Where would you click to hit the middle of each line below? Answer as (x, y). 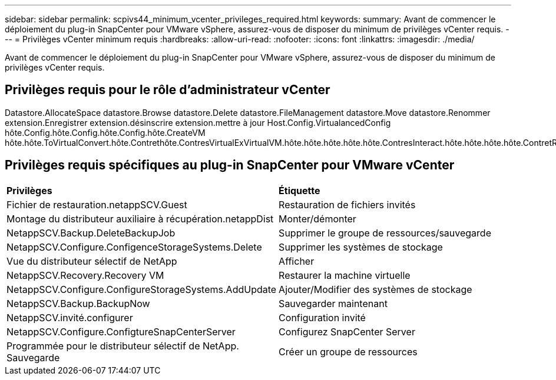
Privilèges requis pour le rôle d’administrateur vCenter (168, 90)
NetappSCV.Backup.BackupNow (78, 303)
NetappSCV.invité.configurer (70, 317)
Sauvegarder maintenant (333, 303)
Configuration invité (322, 317)
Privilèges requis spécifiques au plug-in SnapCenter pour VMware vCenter (230, 165)
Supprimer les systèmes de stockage (361, 247)
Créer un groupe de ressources (348, 351)
